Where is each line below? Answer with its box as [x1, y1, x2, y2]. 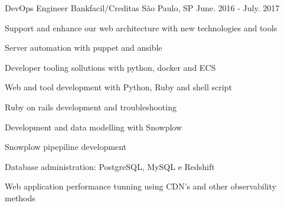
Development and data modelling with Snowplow [5, 120, 182, 133]
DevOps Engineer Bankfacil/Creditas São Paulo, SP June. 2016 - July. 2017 [5, 2, 280, 14]
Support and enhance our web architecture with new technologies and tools [5, 21, 278, 34]
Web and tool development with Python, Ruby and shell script [5, 81, 232, 93]
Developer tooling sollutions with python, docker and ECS [5, 61, 216, 73]
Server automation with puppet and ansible [5, 41, 162, 54]
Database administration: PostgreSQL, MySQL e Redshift [5, 160, 215, 172]
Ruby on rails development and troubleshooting [5, 100, 177, 113]
